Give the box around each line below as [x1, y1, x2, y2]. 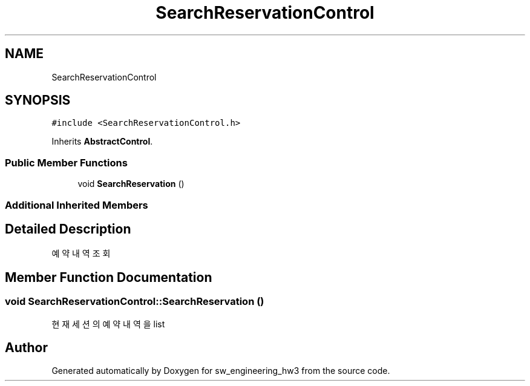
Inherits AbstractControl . [51, 136, 153, 147]
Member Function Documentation [5, 269, 212, 285]
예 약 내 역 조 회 [51, 248, 111, 259]
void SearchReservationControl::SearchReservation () [5, 295, 264, 308]
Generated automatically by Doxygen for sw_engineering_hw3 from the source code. [51, 365, 390, 376]
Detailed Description [5, 221, 131, 237]
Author [5, 340, 48, 356]
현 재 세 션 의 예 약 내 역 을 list [51, 318, 165, 329]
